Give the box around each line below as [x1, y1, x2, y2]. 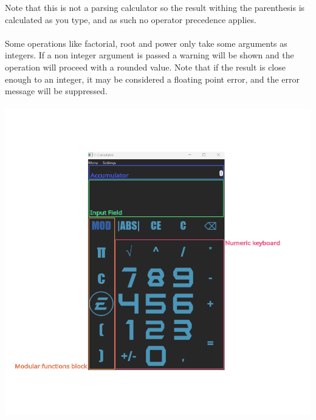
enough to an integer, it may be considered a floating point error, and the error [5, 72, 300, 85]
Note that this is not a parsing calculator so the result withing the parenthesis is [5, 1, 305, 13]
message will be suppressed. [5, 84, 108, 97]
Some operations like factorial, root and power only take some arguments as [5, 36, 287, 49]
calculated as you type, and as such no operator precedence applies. [5, 13, 256, 26]
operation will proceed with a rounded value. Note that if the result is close [5, 60, 286, 73]
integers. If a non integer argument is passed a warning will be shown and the [5, 49, 294, 61]
